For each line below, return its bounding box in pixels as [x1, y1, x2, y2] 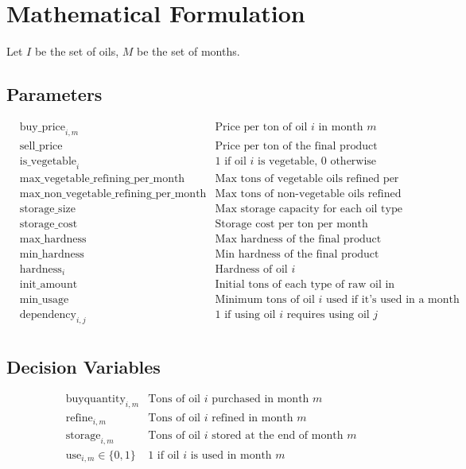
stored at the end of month [212, 429, 344, 441]
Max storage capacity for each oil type [215, 203, 402, 215]
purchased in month [212, 393, 309, 405]
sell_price [19, 140, 63, 152]
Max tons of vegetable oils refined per [215, 172, 399, 184]
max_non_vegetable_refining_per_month [19, 188, 207, 200]
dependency [19, 309, 76, 321]
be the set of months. [136, 43, 240, 60]
